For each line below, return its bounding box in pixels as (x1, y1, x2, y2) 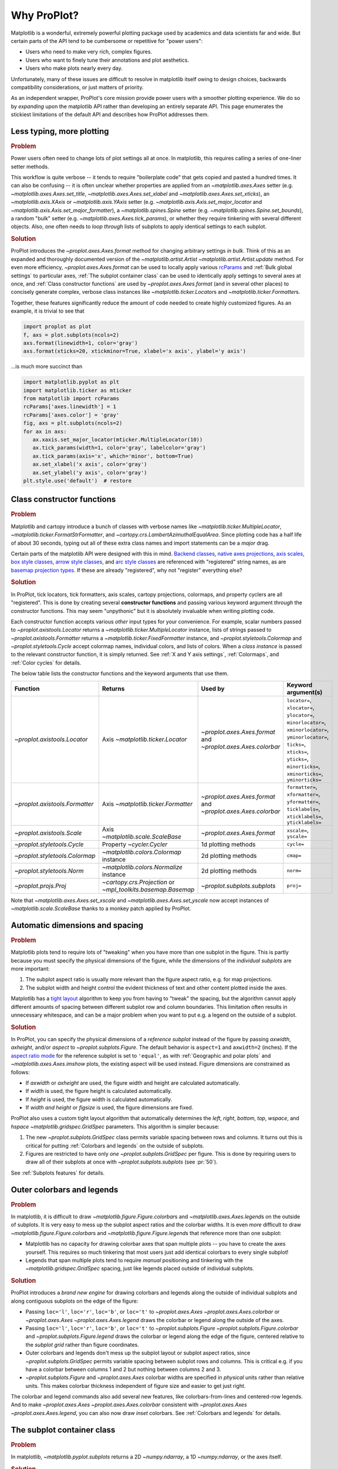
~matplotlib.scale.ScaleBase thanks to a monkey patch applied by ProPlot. (11, 905, 191, 912)
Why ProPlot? (11, 9, 79, 22)
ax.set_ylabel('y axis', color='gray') (32, 469, 147, 476)
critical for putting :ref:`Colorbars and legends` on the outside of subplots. (25, 1142, 205, 1149)
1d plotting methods (201, 840, 256, 848)
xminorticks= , (286, 769, 323, 777)
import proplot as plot (23, 323, 92, 330)
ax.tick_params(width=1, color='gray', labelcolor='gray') (32, 444, 206, 451)
